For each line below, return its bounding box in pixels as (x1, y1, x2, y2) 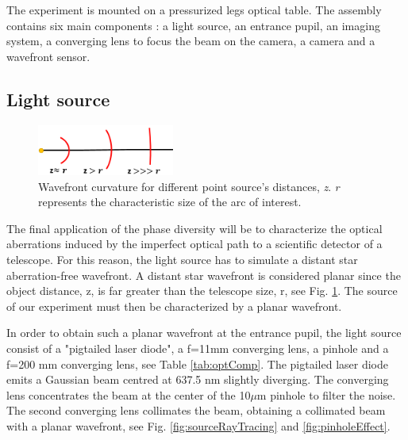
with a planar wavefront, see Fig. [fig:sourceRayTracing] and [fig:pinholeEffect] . (6, 417, 391, 434)
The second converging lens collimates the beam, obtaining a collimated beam (6, 402, 386, 419)
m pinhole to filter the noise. (256, 386, 396, 403)
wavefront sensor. (6, 48, 90, 64)
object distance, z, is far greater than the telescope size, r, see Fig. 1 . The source (6, 282, 398, 299)
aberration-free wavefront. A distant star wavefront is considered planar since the (6, 266, 401, 283)
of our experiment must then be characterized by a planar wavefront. (6, 297, 342, 314)
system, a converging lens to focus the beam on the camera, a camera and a (6, 33, 375, 49)
